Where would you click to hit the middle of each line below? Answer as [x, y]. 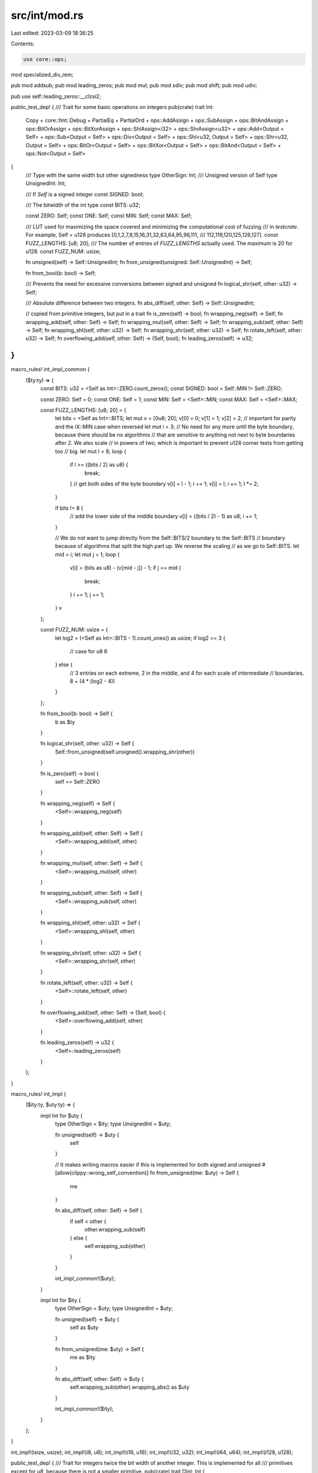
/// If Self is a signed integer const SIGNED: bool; [85, 194]
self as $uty [84, 1327]
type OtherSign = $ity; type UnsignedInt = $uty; [113, 1124]
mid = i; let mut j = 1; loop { [87, 554]
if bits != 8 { [69, 508]
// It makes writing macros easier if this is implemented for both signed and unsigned [158, 1164]
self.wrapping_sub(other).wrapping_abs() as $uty [130, 1387]
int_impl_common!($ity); [85, 1409]
